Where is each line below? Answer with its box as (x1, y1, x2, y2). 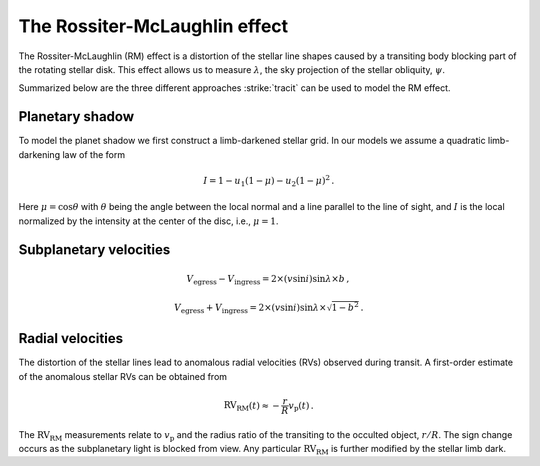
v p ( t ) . (288, 400, 314, 414)
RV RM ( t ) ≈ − (223, 400, 280, 414)
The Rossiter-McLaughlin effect (18, 15, 289, 37)
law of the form (61, 148, 125, 160)
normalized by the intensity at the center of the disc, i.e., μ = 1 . (18, 215, 279, 227)
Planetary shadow (18, 108, 135, 125)
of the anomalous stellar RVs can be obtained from (18, 370, 228, 382)
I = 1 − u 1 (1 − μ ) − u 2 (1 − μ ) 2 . (203, 173, 335, 189)
